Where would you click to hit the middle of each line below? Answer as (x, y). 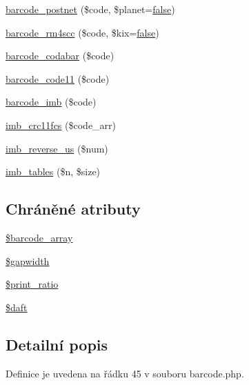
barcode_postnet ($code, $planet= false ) (90, 9)
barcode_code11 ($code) (58, 78)
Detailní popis (57, 344)
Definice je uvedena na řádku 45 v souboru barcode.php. (125, 373)
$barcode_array (39, 237)
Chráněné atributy (73, 209)
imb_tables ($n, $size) (53, 171)
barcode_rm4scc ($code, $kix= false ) (82, 32)
